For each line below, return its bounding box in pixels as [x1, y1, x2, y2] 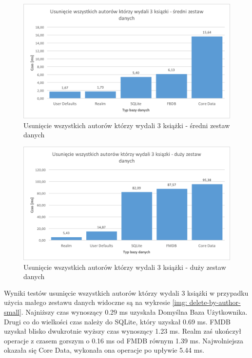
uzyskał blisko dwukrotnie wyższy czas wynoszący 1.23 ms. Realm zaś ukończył [4, 326, 241, 336]
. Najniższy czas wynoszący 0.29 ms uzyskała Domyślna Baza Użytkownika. [21, 307, 248, 317]
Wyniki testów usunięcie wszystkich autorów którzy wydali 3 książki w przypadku [4, 287, 249, 298]
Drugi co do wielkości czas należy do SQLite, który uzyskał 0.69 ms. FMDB [4, 316, 231, 326]
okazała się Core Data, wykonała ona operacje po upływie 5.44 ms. [4, 345, 204, 355]
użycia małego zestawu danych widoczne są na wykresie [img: [4, 297, 187, 307]
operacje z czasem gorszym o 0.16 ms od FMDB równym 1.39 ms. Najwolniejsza [4, 335, 243, 345]
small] [4, 307, 21, 317]
